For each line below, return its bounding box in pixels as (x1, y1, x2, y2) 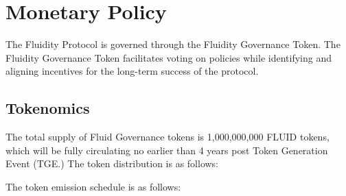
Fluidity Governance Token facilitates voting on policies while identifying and (5, 50, 332, 64)
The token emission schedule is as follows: (5, 179, 181, 193)
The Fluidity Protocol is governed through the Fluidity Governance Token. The (5, 37, 341, 51)
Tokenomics (5, 97, 90, 119)
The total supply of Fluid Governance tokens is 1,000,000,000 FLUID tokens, (5, 130, 330, 144)
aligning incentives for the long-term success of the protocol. (5, 64, 259, 78)
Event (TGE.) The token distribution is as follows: (5, 156, 219, 171)
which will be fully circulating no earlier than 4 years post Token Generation (5, 143, 328, 157)
